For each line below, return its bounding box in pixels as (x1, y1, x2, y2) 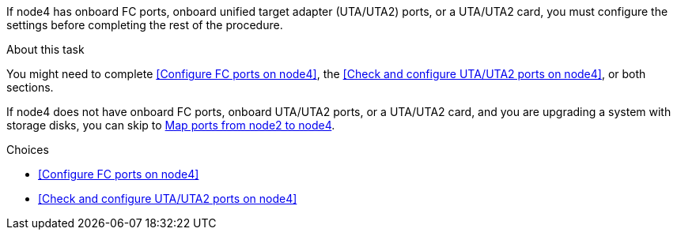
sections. (6, 81, 54, 94)
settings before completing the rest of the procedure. (6, 18, 283, 32)
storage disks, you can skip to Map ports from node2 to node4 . (6, 118, 335, 132)
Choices (6, 143, 49, 156)
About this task (6, 43, 85, 56)
